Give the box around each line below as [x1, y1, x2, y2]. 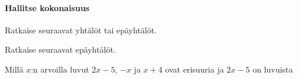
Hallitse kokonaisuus [5, 1, 90, 13]
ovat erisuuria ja [165, 63, 224, 75]
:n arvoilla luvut [31, 63, 89, 75]
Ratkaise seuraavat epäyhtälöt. [5, 43, 116, 56]
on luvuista [252, 63, 293, 75]
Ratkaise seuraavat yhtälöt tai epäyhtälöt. [5, 23, 157, 36]
